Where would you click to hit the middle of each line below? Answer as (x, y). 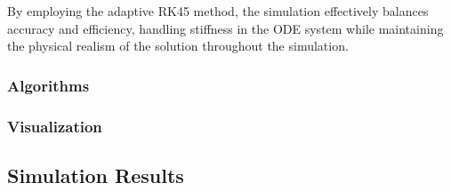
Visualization (55, 126)
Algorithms (48, 85)
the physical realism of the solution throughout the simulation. (178, 46)
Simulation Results (96, 175)
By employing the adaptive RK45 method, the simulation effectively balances (218, 11)
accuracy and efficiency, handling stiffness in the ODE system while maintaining (225, 28)
